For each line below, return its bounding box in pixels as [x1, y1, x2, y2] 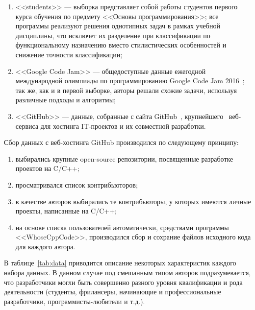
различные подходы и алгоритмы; [15, 95, 116, 105]
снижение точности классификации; [15, 49, 123, 59]
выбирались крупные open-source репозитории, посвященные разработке [15, 153, 233, 164]
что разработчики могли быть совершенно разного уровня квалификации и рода [4, 277, 243, 287]
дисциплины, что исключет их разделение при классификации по [15, 30, 210, 40]
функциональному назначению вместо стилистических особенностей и [15, 40, 227, 50]
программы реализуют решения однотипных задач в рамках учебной [15, 21, 220, 31]
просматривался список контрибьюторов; [15, 179, 138, 190]
